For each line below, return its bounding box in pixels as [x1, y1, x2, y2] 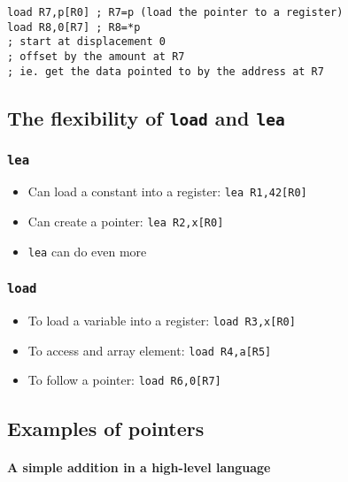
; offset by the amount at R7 [7, 50, 185, 63]
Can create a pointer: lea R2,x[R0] [27, 212, 224, 231]
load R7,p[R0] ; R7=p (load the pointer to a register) [7, 6, 344, 19]
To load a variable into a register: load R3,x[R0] [27, 311, 296, 330]
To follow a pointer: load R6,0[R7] [27, 371, 221, 389]
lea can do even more [27, 241, 147, 260]
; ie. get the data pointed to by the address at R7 [7, 65, 324, 78]
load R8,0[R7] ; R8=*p [7, 20, 141, 34]
